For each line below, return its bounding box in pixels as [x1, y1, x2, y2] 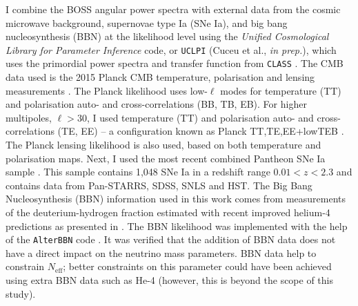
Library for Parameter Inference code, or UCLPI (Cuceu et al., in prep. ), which [6, 42, 337, 57]
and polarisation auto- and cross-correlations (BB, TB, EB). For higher [6, 97, 307, 111]
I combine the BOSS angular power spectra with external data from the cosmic [6, 2, 341, 16]
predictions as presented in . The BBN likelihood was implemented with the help [6, 218, 348, 233]
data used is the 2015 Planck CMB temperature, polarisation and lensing [6, 70, 315, 84]
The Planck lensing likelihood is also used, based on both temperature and [6, 137, 321, 152]
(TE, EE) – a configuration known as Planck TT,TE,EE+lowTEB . [57, 124, 344, 138]
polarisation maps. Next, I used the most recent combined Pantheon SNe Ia [6, 151, 326, 165]
